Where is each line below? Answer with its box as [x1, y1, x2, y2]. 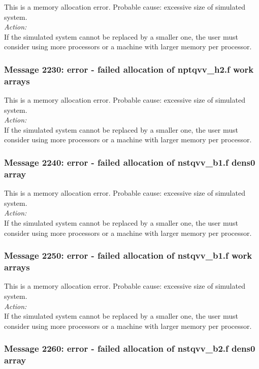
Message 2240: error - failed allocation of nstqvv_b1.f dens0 [4, 156, 255, 168]
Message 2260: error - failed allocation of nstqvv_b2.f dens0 [4, 342, 255, 355]
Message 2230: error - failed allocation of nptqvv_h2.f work [4, 63, 254, 75]
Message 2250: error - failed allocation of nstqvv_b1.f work [4, 249, 252, 262]
